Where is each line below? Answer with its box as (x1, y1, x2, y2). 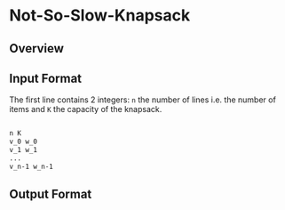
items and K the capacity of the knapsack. (9, 104, 162, 115)
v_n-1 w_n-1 (9, 162, 53, 171)
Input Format (9, 70, 83, 85)
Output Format (9, 187, 92, 202)
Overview (9, 41, 65, 56)
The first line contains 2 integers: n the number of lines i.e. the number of (9, 94, 277, 105)
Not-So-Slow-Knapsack (9, 5, 191, 26)
